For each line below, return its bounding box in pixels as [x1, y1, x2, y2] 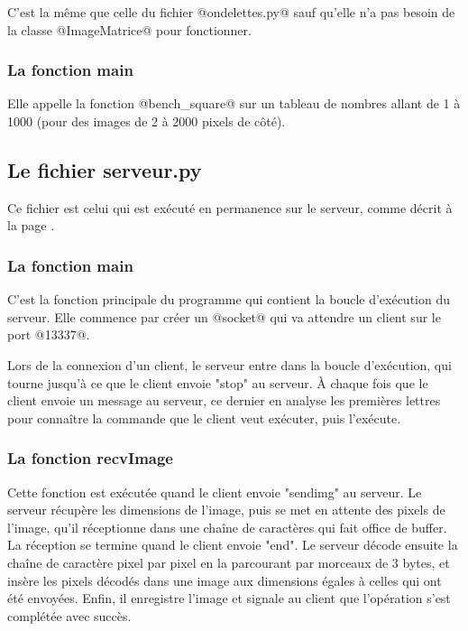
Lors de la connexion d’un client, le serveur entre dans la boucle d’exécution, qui [7, 355, 452, 374]
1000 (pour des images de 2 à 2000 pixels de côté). [7, 112, 286, 130]
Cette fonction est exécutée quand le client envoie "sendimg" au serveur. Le [7, 482, 422, 501]
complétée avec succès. [7, 606, 132, 625]
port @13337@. [7, 325, 90, 344]
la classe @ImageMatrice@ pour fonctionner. [7, 20, 252, 39]
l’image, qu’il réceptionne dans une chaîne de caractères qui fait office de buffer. [7, 517, 447, 536]
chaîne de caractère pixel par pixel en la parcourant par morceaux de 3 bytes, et [7, 552, 450, 571]
